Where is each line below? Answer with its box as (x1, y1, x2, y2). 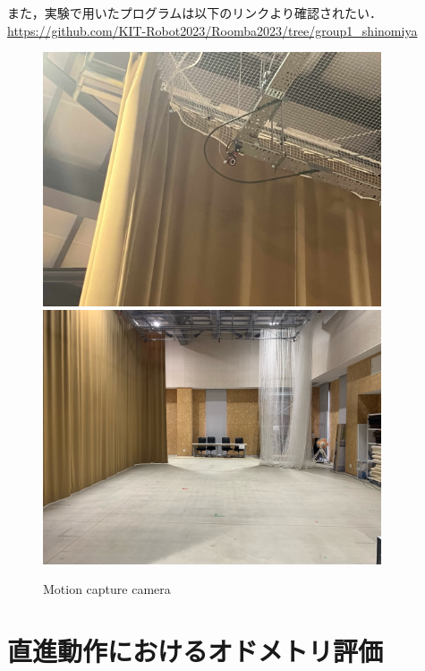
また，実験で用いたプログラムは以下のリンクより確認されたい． (7, 4, 383, 22)
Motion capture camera (43, 580, 171, 598)
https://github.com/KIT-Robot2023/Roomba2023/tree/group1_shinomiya (7, 21, 418, 39)
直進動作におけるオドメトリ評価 (7, 632, 384, 669)
